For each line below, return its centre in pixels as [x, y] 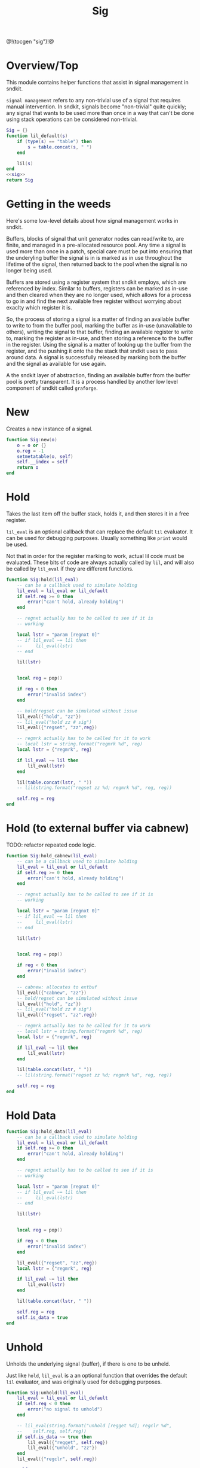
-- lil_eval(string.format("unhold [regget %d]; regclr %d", [94, 1425]
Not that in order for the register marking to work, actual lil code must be [95, 556]
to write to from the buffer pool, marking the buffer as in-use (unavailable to [99, 325]
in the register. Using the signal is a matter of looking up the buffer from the [99, 344]
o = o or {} [32, 445]
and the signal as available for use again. [56, 363]
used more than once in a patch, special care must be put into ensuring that [99, 251]
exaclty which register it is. [39, 307]
